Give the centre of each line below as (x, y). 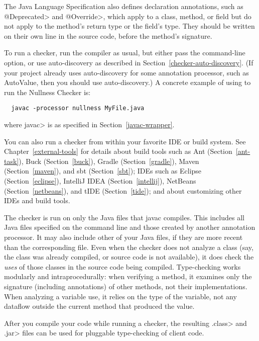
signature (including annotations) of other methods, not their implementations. (126, 286)
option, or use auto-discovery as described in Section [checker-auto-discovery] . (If (129, 62)
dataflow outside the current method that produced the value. (99, 306)
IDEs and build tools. (37, 200)
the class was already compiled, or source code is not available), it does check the (129, 257)
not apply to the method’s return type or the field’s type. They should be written (129, 26)
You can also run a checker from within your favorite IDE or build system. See (125, 141)
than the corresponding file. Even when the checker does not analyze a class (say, (129, 247)
